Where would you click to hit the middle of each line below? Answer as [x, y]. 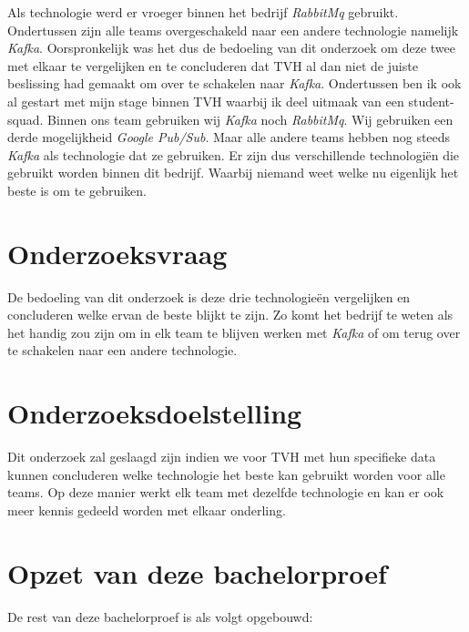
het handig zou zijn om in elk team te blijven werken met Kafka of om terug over [234, 332]
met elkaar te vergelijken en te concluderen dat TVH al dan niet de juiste [213, 65]
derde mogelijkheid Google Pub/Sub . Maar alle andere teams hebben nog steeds [229, 137]
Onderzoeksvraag [117, 253]
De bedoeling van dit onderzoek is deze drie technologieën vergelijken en [209, 296]
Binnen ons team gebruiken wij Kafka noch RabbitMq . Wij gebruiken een [250, 119]
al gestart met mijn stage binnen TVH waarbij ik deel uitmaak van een [206, 101]
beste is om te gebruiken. [77, 190]
